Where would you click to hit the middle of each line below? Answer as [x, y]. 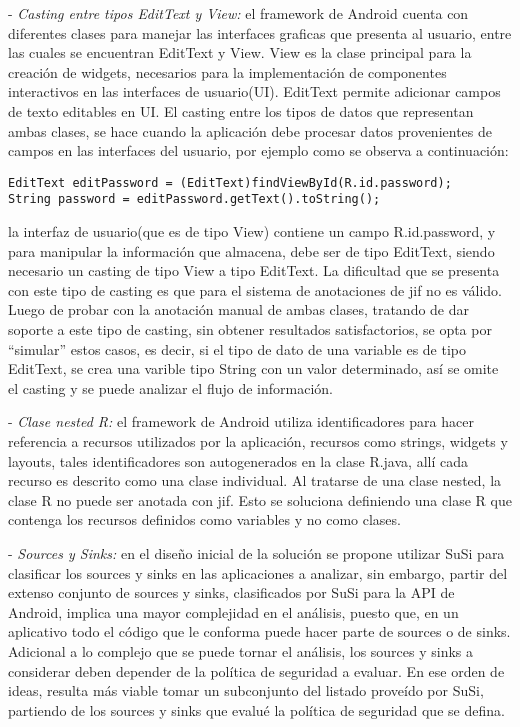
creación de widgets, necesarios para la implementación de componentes [227, 71]
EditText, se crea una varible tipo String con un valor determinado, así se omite [253, 368]
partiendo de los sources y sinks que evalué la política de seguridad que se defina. [256, 709]
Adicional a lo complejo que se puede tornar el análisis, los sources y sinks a [241, 650]
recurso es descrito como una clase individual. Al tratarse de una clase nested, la [255, 480]
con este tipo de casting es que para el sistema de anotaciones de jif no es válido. [255, 289]
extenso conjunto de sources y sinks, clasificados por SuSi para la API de [231, 592]
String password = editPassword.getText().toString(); [194, 199]
